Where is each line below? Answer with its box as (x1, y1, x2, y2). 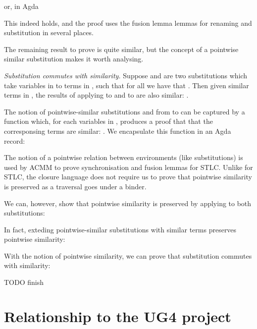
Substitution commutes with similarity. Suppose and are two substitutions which (4, 70, 248, 80)
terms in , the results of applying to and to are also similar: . (4, 90, 189, 100)
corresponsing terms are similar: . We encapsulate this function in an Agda (4, 125, 231, 136)
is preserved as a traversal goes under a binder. (4, 181, 147, 191)
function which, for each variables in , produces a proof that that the (4, 116, 213, 126)
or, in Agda (4, 1, 39, 11)
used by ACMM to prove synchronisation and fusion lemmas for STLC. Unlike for (4, 162, 253, 172)
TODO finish (4, 277, 44, 287)
